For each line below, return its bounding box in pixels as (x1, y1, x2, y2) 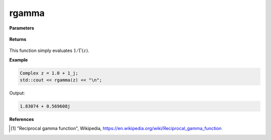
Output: (9, 90, 25, 96)
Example (9, 56, 28, 62)
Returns (9, 36, 27, 42)
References (9, 116, 34, 122)
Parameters (9, 25, 35, 31)
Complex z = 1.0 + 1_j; (20, 70, 79, 76)
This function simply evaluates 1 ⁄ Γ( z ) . (9, 47, 89, 53)
